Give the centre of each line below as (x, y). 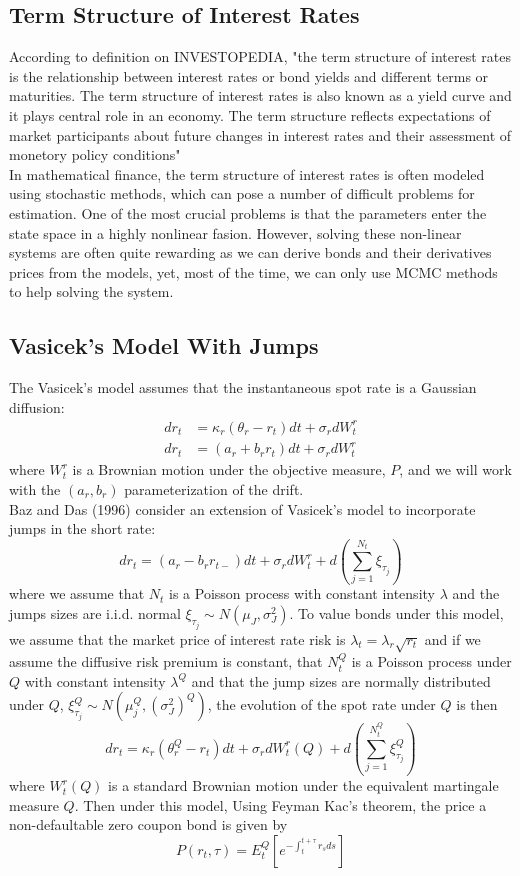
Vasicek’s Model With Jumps (164, 345)
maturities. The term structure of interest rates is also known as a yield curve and (260, 95)
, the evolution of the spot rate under (321, 704)
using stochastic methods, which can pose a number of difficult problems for (242, 193)
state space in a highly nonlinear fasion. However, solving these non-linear (235, 232)
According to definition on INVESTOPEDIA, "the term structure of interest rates (260, 56)
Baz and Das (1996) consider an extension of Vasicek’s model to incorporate (242, 508)
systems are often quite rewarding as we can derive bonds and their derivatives (250, 252)
